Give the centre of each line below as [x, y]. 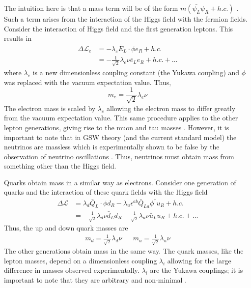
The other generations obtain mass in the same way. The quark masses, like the [124, 251]
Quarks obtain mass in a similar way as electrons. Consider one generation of [120, 182]
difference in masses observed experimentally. [72, 270]
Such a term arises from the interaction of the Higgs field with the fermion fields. [126, 19]
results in [18, 38]
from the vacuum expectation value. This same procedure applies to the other [121, 118]
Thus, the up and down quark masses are [66, 228]
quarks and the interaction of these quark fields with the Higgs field [106, 192]
